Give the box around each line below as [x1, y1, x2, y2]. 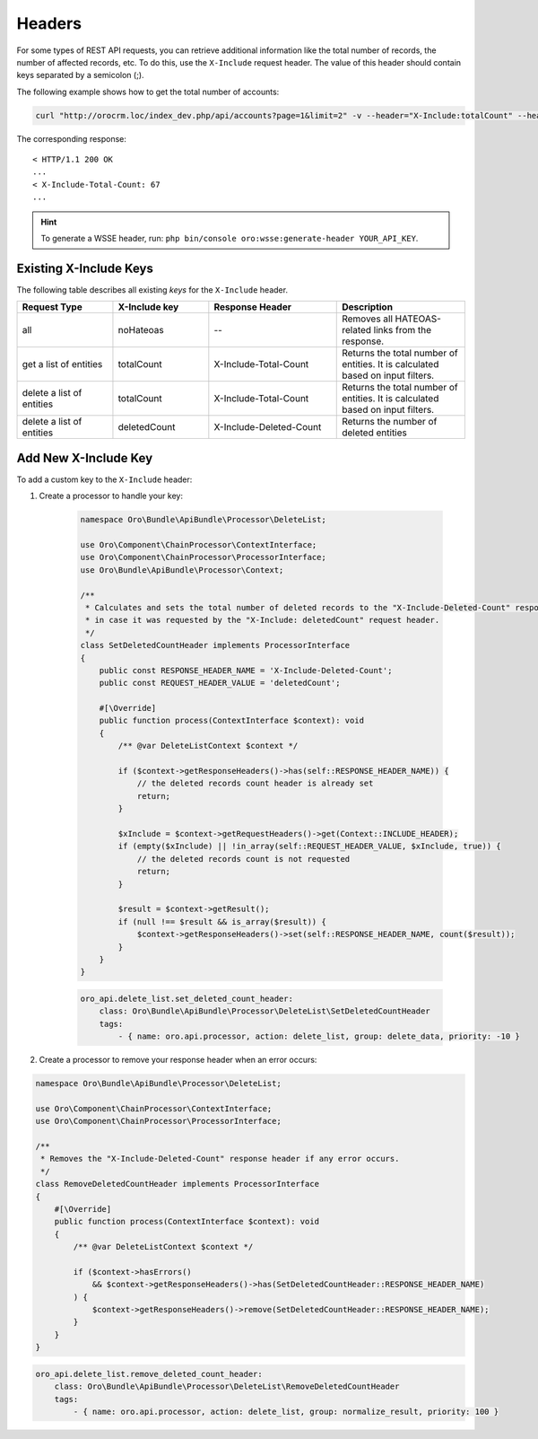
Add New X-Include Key [16, 450, 153, 466]
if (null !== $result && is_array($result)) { [117, 917, 326, 926]
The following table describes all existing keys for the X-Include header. [16, 284, 289, 295]
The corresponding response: [16, 133, 127, 144]
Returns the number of [342, 416, 438, 428]
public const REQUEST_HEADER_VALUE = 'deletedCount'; [99, 678, 341, 689]
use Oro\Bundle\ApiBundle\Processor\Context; [80, 565, 284, 575]
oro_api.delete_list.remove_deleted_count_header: [35, 1369, 264, 1379]
